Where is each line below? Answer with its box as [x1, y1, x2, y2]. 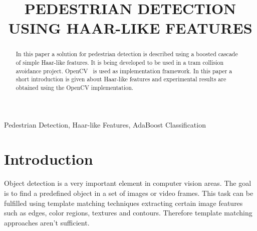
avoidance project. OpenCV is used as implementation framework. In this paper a [16, 66, 232, 75]
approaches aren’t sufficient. [4, 217, 90, 227]
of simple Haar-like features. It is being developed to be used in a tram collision [16, 58, 224, 67]
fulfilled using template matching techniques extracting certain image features [4, 197, 243, 208]
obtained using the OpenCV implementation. [16, 83, 134, 91]
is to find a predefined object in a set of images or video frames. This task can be [4, 187, 253, 198]
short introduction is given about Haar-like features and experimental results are [16, 75, 226, 83]
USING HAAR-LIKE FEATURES [8, 18, 252, 38]
